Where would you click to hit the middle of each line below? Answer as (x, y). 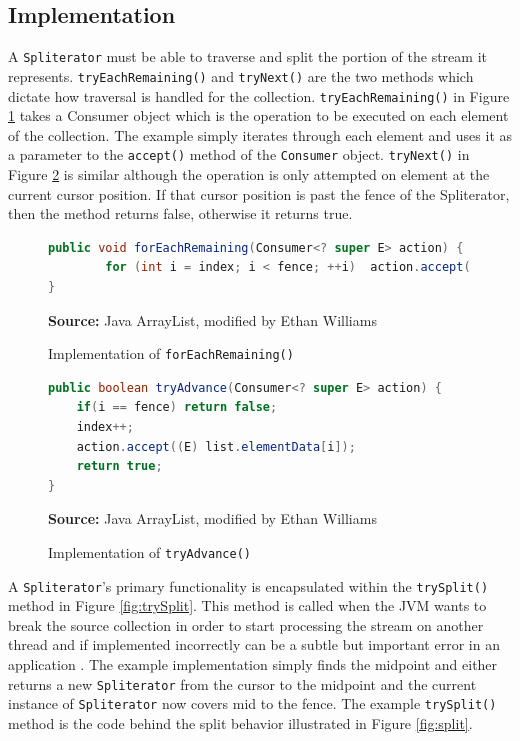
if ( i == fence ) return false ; (177, 407)
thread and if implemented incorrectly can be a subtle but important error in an (254, 644)
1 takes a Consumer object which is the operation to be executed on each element (258, 115)
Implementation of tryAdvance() (149, 551)
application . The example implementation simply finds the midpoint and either (253, 664)
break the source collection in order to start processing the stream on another (246, 624)
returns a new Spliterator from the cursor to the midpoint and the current (242, 683)
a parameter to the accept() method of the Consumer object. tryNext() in (239, 154)
